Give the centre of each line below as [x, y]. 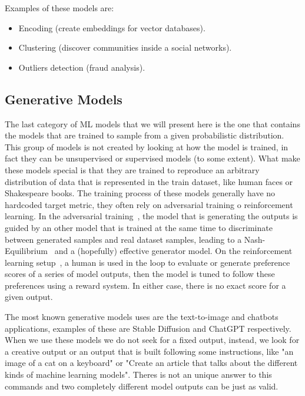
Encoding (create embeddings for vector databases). [112, 27]
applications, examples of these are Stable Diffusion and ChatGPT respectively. [148, 328]
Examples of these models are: [59, 8]
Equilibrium [26, 251]
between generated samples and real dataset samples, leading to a [123, 239]
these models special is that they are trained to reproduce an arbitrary [132, 169]
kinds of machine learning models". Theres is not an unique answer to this [138, 374]
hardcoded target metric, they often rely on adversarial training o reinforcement [149, 204]
